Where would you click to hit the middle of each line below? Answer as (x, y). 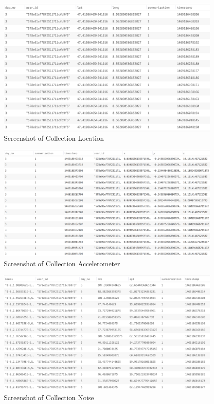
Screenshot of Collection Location (54, 138)
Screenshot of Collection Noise (49, 397)
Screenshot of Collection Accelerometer (62, 264)
